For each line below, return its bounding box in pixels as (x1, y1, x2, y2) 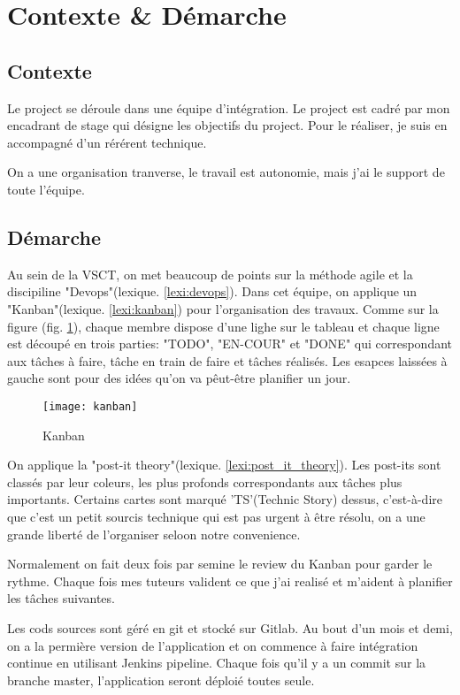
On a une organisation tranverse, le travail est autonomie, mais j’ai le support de (7, 163, 445, 181)
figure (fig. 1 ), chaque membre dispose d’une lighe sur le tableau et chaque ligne (7, 317, 440, 335)
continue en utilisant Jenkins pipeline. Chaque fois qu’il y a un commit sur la (7, 653, 426, 672)
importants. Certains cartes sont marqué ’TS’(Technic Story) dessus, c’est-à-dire (7, 490, 442, 508)
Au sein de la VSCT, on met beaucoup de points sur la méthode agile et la (7, 264, 413, 283)
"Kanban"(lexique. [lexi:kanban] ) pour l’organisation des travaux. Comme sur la (7, 299, 439, 317)
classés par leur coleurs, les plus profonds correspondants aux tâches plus (7, 472, 402, 491)
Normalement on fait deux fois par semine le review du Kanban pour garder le (7, 554, 433, 573)
